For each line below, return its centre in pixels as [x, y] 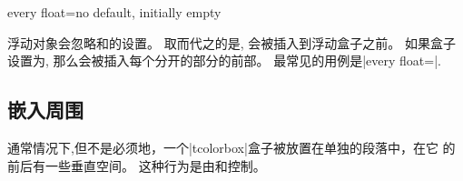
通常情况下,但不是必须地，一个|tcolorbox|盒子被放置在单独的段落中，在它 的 [231, 147]
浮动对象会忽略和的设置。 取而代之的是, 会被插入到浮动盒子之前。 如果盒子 [231, 42]
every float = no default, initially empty [114, 12]
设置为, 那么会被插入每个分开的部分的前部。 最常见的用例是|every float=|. [224, 60]
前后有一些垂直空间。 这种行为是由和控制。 [137, 165]
